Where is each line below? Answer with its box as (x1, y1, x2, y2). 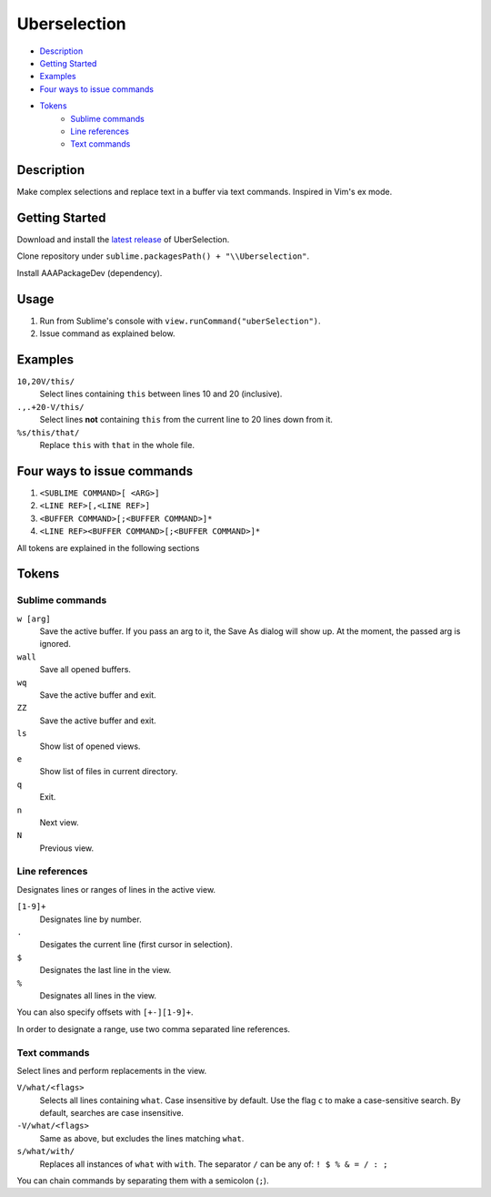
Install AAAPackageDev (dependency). (16, 267, 163, 278)
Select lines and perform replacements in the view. (16, 1065, 207, 1076)
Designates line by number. (39, 914, 142, 925)
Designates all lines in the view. (39, 989, 157, 1001)
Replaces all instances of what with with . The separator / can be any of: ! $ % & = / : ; (39, 1158, 388, 1170)
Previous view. (39, 843, 95, 854)
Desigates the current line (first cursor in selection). (39, 939, 234, 950)
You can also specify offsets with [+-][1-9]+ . (16, 1007, 194, 1018)
